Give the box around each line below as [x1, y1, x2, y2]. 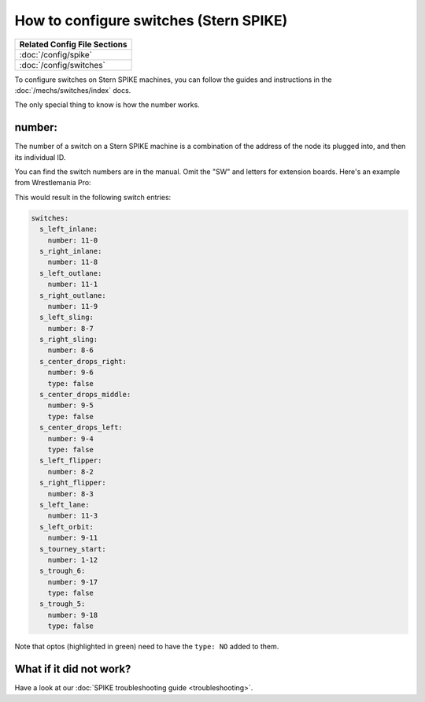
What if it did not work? [14, 663, 131, 676]
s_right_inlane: [39, 247, 102, 255]
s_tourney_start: [39, 544, 106, 553]
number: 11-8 [47, 258, 98, 267]
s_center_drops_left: [39, 423, 124, 433]
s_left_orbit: [39, 522, 94, 531]
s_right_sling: [39, 335, 98, 344]
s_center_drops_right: [39, 357, 128, 366]
